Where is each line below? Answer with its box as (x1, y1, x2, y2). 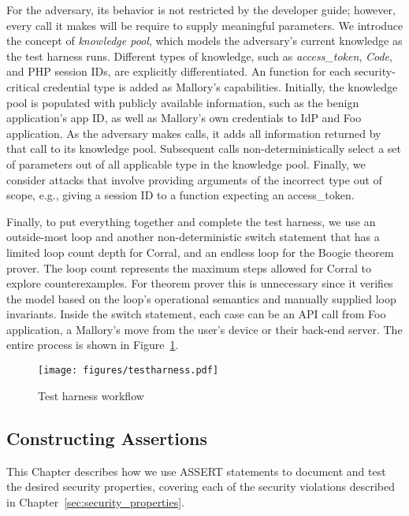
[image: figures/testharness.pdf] (38, 365, 219, 377)
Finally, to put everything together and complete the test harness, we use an (6, 213, 376, 229)
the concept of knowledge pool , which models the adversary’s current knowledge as (6, 32, 403, 49)
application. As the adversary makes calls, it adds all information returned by (6, 124, 381, 141)
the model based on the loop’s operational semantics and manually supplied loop (6, 290, 396, 306)
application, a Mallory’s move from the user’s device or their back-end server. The (6, 321, 403, 337)
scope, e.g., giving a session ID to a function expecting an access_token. (6, 187, 355, 203)
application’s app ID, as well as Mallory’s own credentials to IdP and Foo (6, 110, 362, 126)
